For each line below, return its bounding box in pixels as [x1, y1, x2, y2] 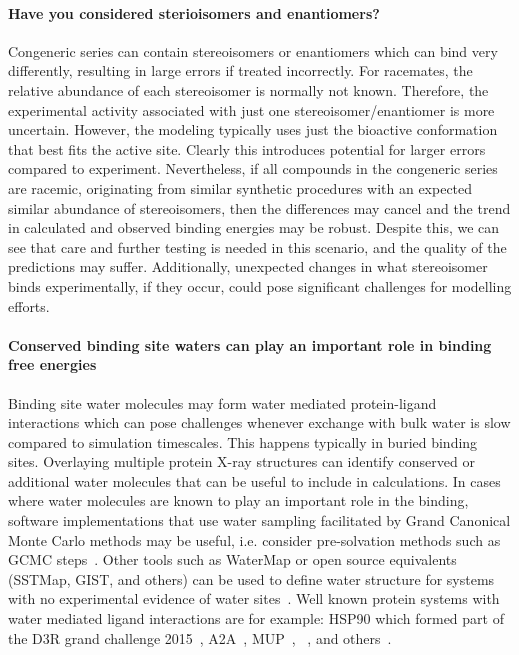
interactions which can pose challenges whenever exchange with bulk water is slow [8, 412, 511, 433]
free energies [8, 354, 97, 375]
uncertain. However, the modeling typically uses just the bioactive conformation [8, 119, 498, 140]
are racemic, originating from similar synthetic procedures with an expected [8, 177, 473, 198]
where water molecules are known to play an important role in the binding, [8, 490, 469, 511]
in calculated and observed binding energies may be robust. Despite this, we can [8, 217, 500, 238]
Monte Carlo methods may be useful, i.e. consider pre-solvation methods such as [8, 529, 501, 550]
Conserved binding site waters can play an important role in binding [8, 334, 492, 355]
